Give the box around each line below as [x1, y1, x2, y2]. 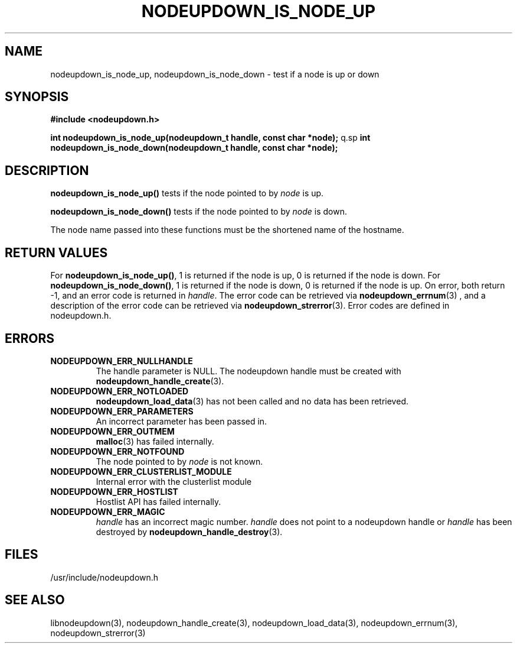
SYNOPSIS [5, 89, 69, 105]
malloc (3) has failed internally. [96, 436, 214, 446]
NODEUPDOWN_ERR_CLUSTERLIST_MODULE [50, 466, 232, 477]
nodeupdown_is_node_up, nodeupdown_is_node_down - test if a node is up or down [50, 69, 379, 79]
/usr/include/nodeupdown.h [50, 572, 159, 582]
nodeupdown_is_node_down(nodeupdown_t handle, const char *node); [50, 142, 338, 153]
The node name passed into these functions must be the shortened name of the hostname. [50, 225, 404, 235]
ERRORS [5, 331, 55, 346]
